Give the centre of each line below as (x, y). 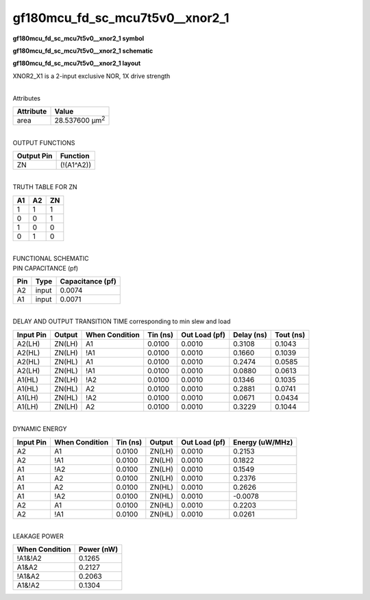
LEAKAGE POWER (38, 536)
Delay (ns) (250, 334)
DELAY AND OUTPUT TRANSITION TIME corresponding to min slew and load (122, 321)
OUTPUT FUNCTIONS (44, 142)
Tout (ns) (290, 334)
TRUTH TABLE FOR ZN (45, 187)
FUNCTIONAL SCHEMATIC (51, 259)
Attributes (27, 98)
